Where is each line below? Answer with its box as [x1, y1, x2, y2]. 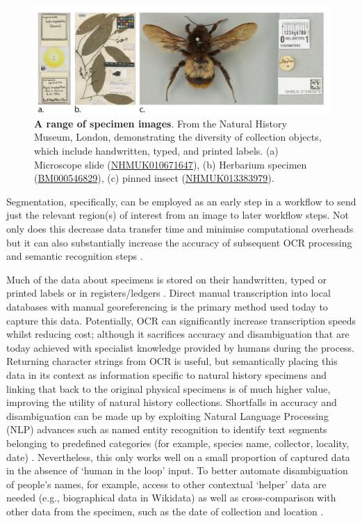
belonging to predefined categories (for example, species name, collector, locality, [6, 435, 349, 450]
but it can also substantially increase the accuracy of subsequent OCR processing [6, 235, 352, 249]
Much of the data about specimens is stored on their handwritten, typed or [6, 272, 327, 286]
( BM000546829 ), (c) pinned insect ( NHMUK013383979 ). [34, 171, 274, 185]
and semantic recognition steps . [6, 249, 143, 263]
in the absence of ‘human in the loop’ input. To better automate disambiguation [6, 463, 348, 478]
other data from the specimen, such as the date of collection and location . [6, 504, 324, 518]
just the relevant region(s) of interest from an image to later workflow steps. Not [6, 208, 349, 222]
